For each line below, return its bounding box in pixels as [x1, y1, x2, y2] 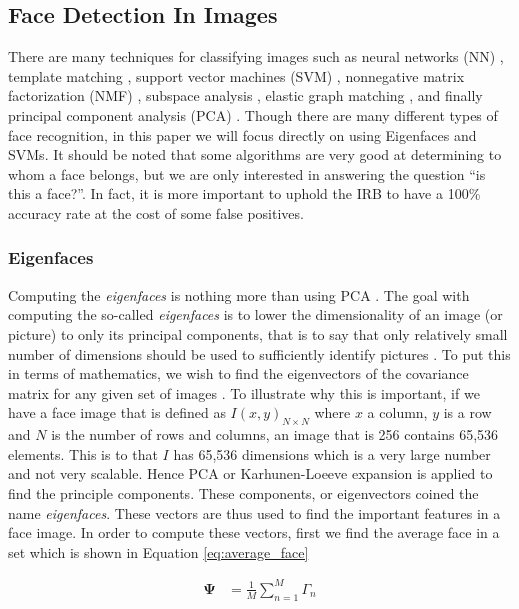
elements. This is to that [8, 443, 158, 464]
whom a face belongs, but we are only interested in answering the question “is [8, 163, 486, 184]
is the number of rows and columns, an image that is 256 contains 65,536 [51, 424, 499, 445]
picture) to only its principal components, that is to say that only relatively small [8, 323, 508, 344]
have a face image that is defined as [8, 402, 226, 423]
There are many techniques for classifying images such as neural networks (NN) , [8, 46, 504, 67]
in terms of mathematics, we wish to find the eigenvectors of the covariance [8, 363, 469, 384]
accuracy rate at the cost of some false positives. [8, 202, 304, 223]
